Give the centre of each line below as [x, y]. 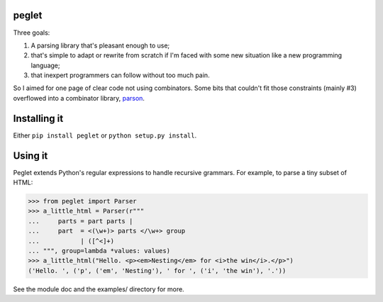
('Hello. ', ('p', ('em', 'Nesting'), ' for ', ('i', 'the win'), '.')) [157, 270]
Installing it [38, 118]
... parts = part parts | [81, 221]
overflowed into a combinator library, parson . [79, 98]
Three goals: [32, 33]
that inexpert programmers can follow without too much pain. [120, 75]
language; [45, 65]
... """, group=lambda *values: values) [99, 251]
